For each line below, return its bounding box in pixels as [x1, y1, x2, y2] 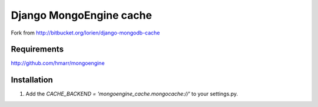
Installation [11, 75, 53, 85]
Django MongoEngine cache [11, 9, 153, 22]
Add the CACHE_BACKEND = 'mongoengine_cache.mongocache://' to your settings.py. [25, 91, 238, 98]
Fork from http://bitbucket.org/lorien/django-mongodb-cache [11, 29, 160, 36]
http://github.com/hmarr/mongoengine [11, 60, 105, 67]
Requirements [11, 44, 64, 54]
